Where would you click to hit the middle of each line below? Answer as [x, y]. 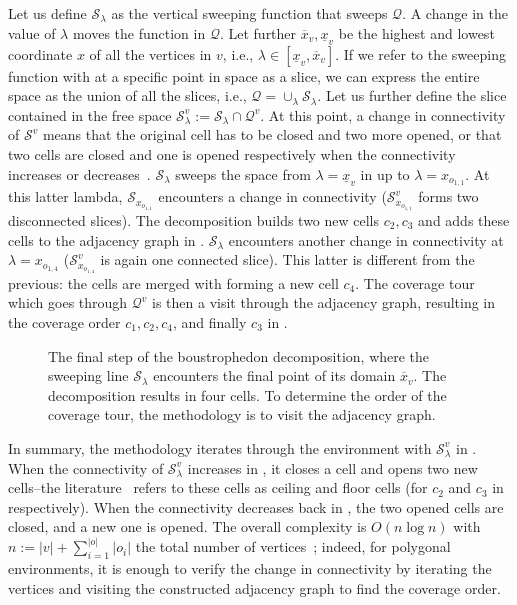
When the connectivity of [86, 467]
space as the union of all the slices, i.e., [127, 95]
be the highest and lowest [416, 32]
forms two [448, 196]
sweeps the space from [243, 173]
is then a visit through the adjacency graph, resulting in [324, 302]
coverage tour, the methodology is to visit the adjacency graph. [242, 414]
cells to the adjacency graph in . [106, 239]
